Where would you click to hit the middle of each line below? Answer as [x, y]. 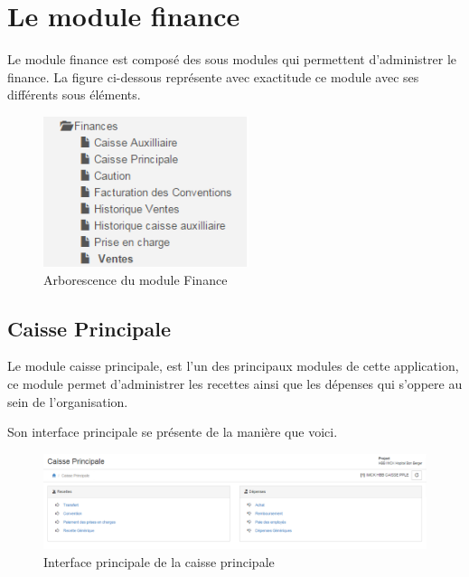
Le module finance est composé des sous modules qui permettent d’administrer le [232, 59]
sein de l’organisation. [68, 401]
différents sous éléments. [74, 95]
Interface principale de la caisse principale [159, 561]
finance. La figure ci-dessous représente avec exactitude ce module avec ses [213, 76]
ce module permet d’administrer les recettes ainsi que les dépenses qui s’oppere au [235, 384]
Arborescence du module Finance [136, 279]
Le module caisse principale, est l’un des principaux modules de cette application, [233, 366]
